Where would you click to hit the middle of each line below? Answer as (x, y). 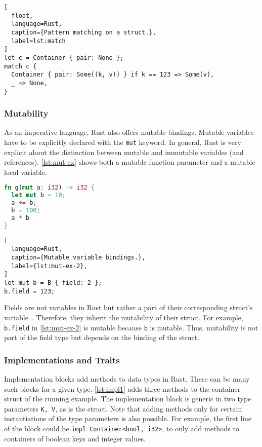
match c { (20, 66)
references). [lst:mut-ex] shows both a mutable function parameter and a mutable (130, 162)
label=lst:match (38, 41)
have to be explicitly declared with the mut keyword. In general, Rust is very (123, 142)
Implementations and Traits (62, 360)
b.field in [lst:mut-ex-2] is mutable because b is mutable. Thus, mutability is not (131, 327)
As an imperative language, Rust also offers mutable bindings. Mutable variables (129, 132)
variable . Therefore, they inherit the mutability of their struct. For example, (124, 317)
